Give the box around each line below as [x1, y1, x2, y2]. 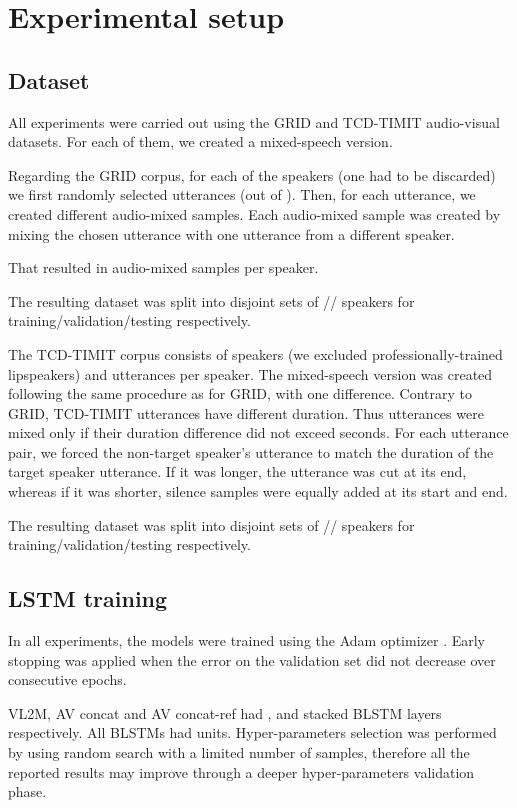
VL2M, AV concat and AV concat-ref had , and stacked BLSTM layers [8, 702, 442, 723]
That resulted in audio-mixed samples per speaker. [8, 257, 319, 278]
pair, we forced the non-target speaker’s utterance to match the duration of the [8, 441, 494, 462]
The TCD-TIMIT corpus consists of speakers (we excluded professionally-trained [8, 343, 503, 364]
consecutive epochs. [8, 669, 127, 690]
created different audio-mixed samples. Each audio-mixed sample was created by [8, 203, 501, 224]
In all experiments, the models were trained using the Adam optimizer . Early [8, 630, 486, 651]
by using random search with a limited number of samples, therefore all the [8, 742, 470, 763]
